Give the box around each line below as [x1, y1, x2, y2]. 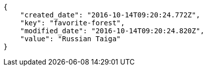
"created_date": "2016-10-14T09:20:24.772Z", [20, 11, 201, 19]
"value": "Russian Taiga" [20, 35, 121, 43]
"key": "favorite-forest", [20, 19, 125, 27]
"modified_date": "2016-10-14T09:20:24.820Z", [20, 27, 205, 35]
